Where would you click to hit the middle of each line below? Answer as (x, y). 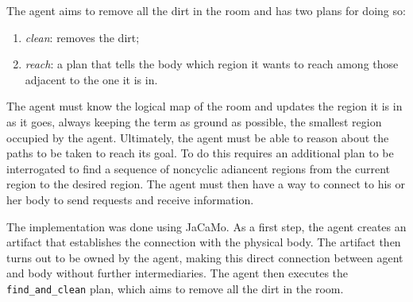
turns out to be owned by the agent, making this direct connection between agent (205, 257)
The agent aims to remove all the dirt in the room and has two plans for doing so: (206, 10)
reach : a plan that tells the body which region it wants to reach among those (212, 64)
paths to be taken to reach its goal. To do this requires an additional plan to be (200, 153)
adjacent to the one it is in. (91, 79)
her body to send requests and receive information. (130, 199)
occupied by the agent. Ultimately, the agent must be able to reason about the (198, 137)
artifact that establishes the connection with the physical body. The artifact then (204, 242)
